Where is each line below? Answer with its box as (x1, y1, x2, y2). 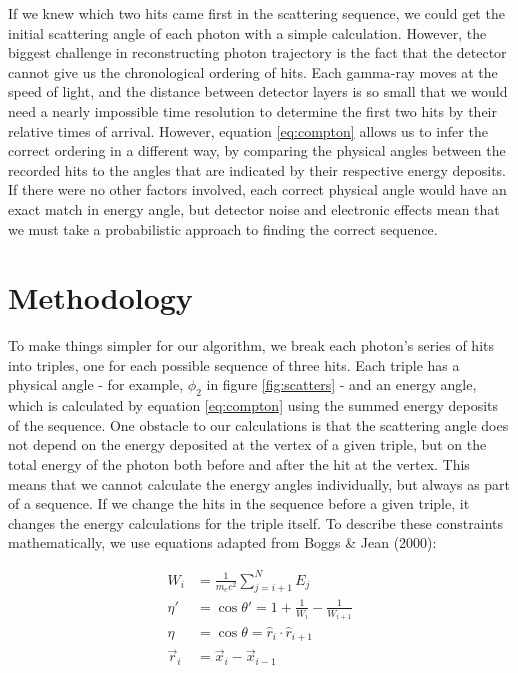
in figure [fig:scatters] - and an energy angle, (206, 374, 477, 395)
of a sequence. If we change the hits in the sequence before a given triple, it (8, 493, 470, 514)
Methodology (8, 277, 193, 318)
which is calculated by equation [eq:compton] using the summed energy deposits (8, 395, 499, 416)
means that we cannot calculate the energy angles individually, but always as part (8, 473, 511, 494)
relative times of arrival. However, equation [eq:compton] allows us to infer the (8, 120, 488, 141)
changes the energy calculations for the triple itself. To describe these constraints (8, 512, 503, 533)
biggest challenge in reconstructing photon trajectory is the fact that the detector (8, 42, 507, 63)
